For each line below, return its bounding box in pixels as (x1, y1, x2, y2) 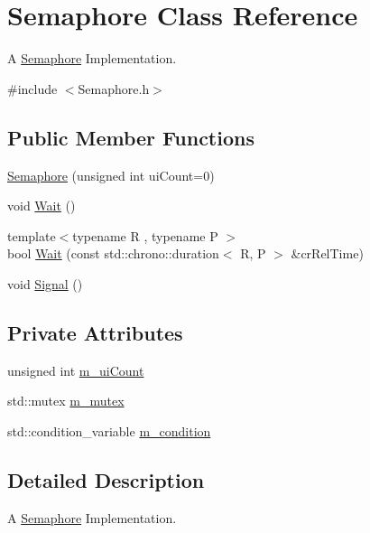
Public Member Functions (7, 123, 254, 151)
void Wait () (7, 196, 76, 215)
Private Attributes (7, 318, 183, 346)
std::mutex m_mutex (7, 391, 125, 410)
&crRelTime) (291, 244, 364, 263)
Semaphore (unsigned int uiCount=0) (7, 165, 215, 184)
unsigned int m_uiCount (7, 360, 144, 379)
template (7, 226, 56, 245)
